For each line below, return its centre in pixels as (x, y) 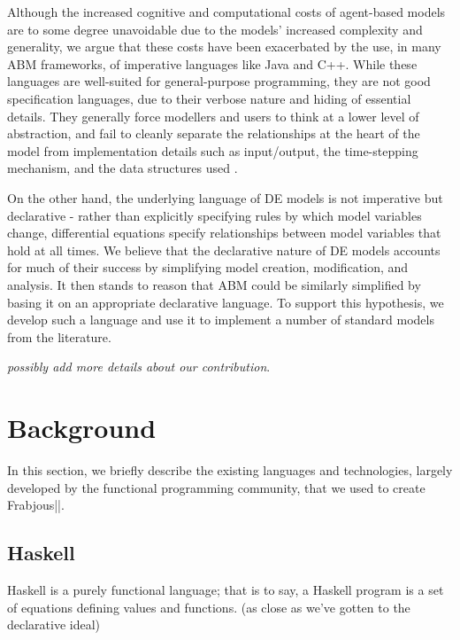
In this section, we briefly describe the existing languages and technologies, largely (230, 470)
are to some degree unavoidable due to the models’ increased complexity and (215, 29)
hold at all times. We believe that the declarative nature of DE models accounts (224, 250)
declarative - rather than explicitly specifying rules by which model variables (215, 215)
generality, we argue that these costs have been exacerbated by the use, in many (224, 47)
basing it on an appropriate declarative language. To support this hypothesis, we (226, 302)
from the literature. (59, 336)
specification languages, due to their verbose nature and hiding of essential (209, 98)
